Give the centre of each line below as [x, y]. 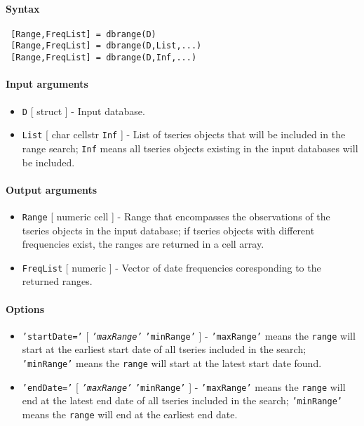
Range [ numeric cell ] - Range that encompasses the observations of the [176, 216]
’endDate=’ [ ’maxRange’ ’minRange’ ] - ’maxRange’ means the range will [184, 386]
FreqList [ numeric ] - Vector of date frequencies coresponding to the [171, 267]
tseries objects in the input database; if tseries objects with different [168, 230]
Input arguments [47, 84]
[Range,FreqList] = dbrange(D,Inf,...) [104, 58]
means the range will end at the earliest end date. [130, 414]
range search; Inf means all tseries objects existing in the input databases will [190, 148]
